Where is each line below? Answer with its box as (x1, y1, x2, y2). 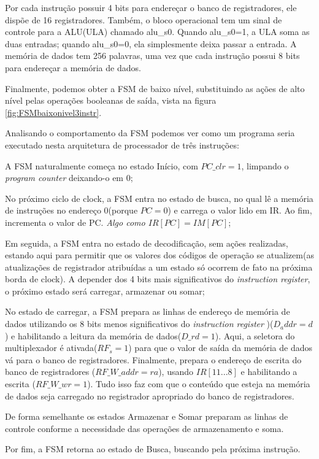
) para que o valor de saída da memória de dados (128, 341, 312, 354)
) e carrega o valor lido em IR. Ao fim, (167, 204, 312, 217)
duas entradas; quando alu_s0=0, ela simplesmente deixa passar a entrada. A (5, 37, 297, 50)
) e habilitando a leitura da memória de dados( (5, 329, 182, 342)
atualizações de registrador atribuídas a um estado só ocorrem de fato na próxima (5, 260, 313, 273)
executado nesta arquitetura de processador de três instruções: (5, 138, 239, 151)
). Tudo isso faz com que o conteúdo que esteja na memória (87, 377, 310, 390)
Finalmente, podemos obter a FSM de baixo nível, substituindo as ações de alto (5, 82, 305, 94)
